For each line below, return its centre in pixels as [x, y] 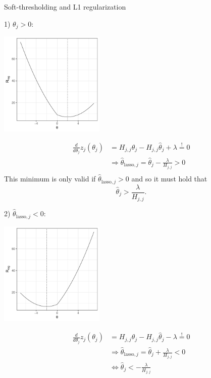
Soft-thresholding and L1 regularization [65, 7]
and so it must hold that [169, 179]
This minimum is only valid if [50, 179]
